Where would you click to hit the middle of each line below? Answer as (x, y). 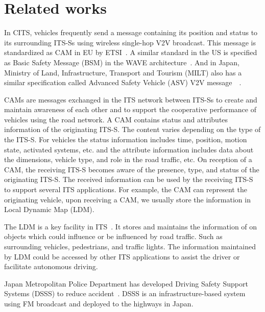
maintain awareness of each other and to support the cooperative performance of (130, 109)
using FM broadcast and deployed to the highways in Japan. (99, 303)
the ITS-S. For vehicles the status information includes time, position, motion (126, 139)
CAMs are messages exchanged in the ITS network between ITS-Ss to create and (131, 99)
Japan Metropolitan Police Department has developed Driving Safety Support (126, 283)
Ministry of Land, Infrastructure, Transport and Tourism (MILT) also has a (123, 72)
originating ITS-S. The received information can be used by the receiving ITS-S (129, 179)
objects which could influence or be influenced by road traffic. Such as (113, 236)
